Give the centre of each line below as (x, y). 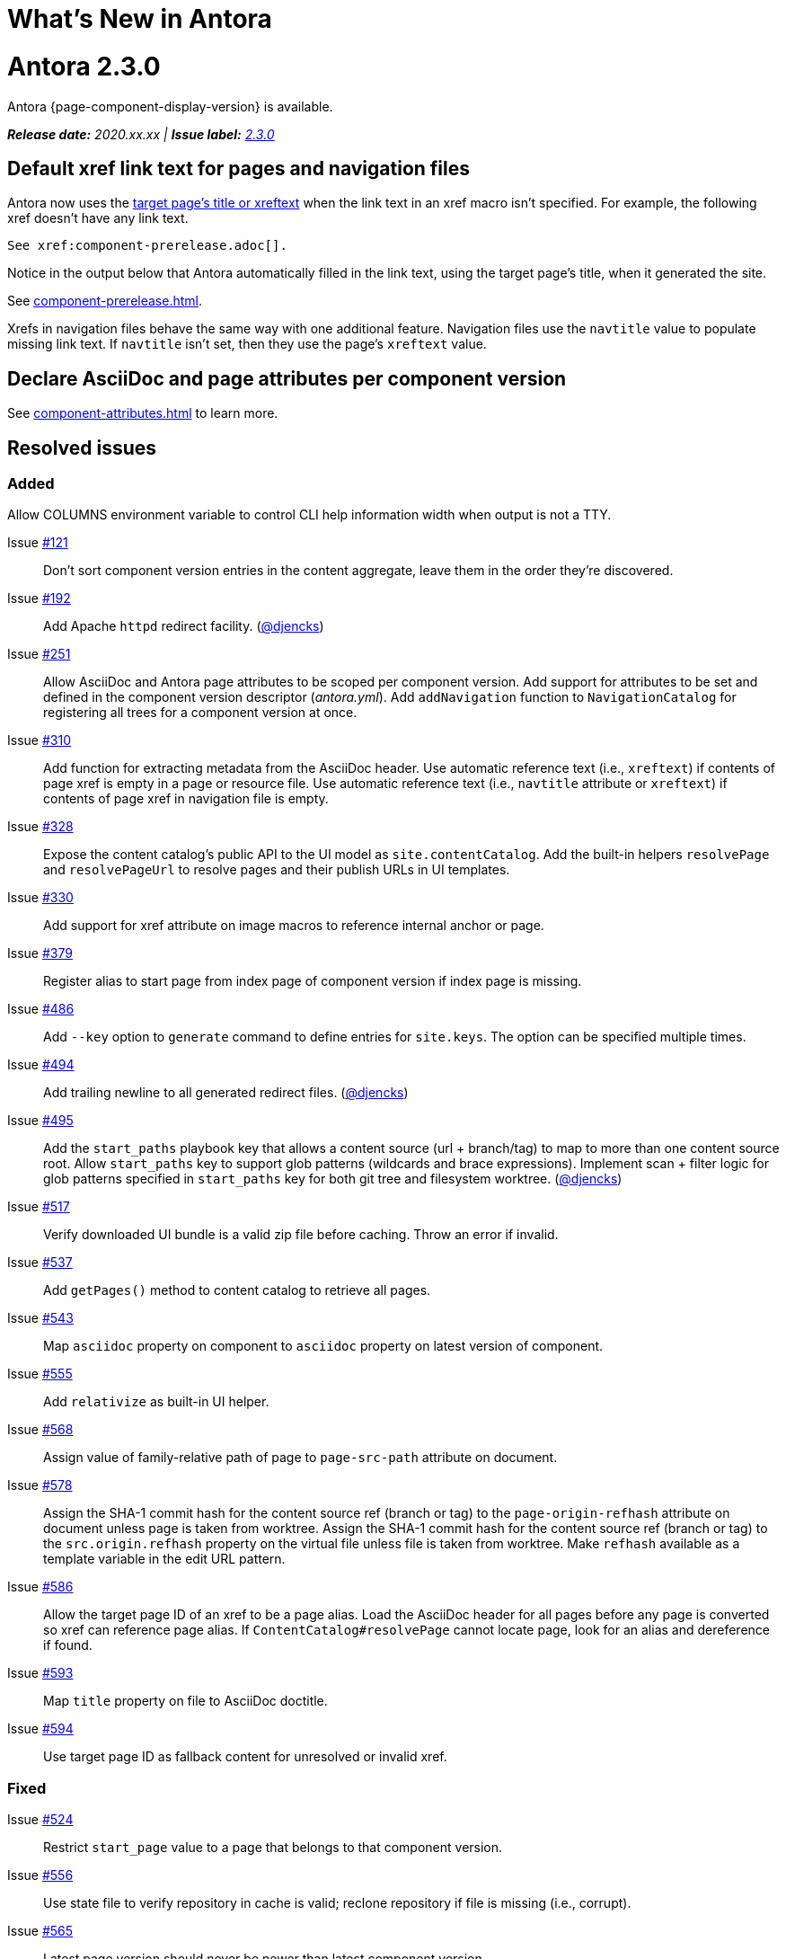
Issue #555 (40, 1374)
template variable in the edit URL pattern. (164, 1559)
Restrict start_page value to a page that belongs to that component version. (273, 1848)
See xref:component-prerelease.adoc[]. (147, 246)
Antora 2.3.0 (84, 66)
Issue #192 (39, 598)
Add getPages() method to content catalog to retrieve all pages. (237, 1290)
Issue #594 (40, 1729)
